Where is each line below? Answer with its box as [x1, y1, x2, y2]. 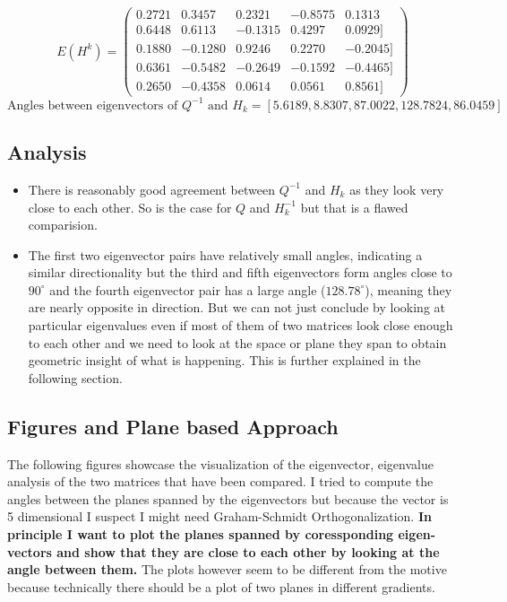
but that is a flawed [300, 197, 408, 216]
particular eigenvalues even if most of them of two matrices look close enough [28, 316, 453, 335]
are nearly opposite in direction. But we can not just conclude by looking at [28, 298, 446, 317]
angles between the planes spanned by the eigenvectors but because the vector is [7, 489, 449, 508]
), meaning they [365, 280, 452, 299]
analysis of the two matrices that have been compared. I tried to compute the [7, 472, 434, 491]
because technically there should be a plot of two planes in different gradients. [7, 577, 435, 596]
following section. [28, 368, 123, 387]
